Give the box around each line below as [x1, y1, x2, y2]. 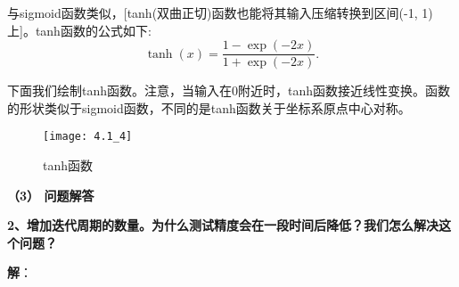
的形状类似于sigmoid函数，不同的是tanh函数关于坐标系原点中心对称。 [7, 98, 411, 117]
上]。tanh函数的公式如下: [7, 20, 152, 39]
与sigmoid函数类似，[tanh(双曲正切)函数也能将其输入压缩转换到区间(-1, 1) [7, 4, 433, 21]
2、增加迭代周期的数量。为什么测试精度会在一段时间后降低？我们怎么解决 [7, 216, 439, 234]
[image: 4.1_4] [43, 130, 133, 143]
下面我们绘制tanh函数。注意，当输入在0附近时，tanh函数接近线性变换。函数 [7, 81, 451, 100]
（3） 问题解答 [7, 185, 94, 204]
